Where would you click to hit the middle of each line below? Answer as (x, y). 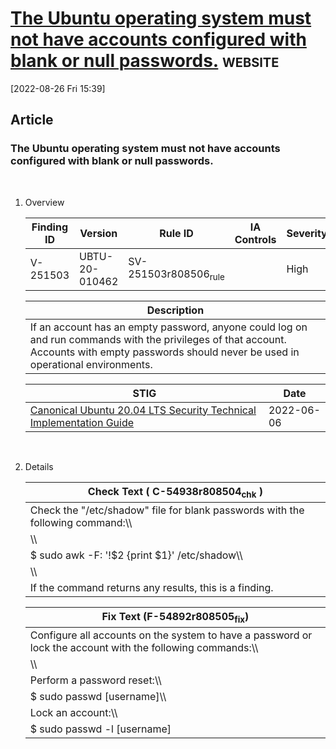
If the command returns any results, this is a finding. (151, 587)
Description (175, 310)
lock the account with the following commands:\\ (144, 647)
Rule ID (176, 233)
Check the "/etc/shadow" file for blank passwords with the (167, 510)
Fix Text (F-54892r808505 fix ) (175, 617)
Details (39, 466)
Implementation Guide (82, 422)
